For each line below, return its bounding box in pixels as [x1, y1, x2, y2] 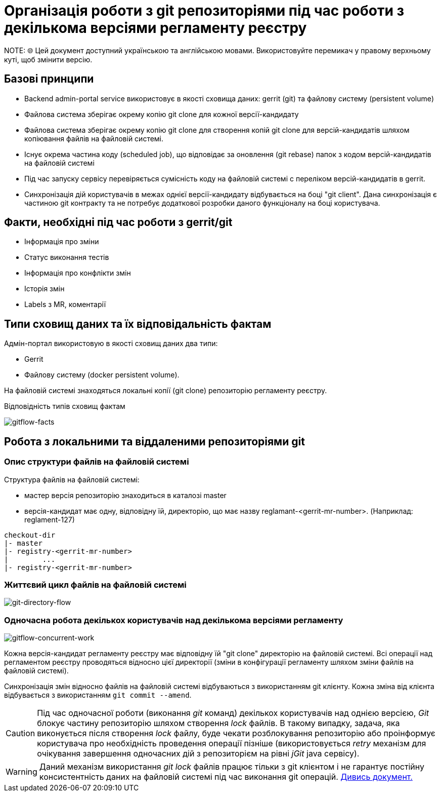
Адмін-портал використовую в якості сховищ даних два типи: [4, 339, 218, 348]
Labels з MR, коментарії [24, 300, 106, 309]
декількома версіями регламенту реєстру [4, 19, 307, 36]
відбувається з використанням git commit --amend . [4, 691, 192, 699]
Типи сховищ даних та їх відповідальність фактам [4, 317, 272, 330]
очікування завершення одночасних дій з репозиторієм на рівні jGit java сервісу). [37, 748, 360, 759]
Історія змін [24, 284, 65, 293]
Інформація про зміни [24, 237, 99, 246]
